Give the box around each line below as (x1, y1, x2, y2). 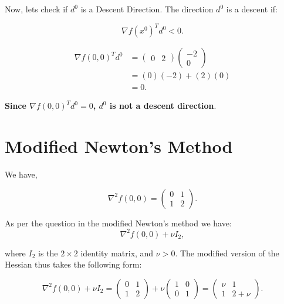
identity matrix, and (80, 246, 154, 259)
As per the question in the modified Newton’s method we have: (5, 216, 232, 229)
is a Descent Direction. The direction (80, 3, 214, 15)
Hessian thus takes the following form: (5, 258, 142, 270)
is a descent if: (226, 3, 278, 15)
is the (38, 246, 58, 259)
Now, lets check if (5, 3, 68, 15)
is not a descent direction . (109, 99, 217, 112)
